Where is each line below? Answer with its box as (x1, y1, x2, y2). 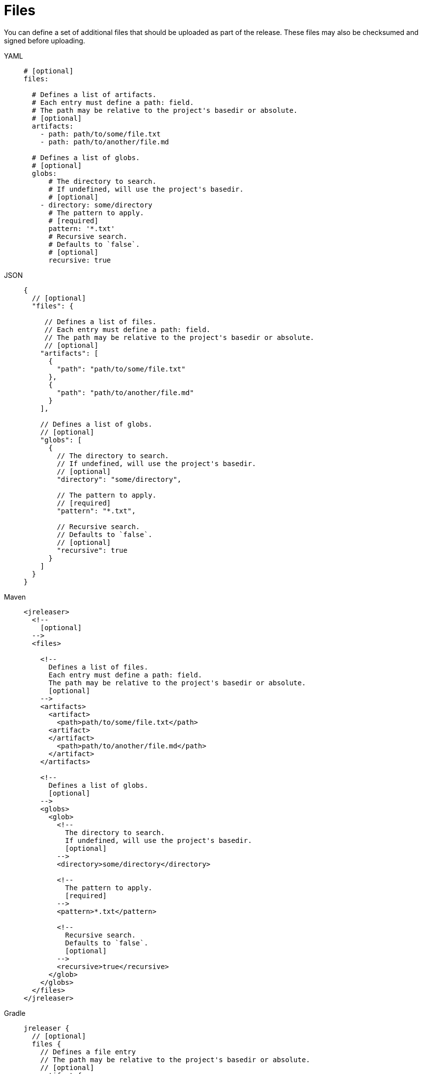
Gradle (4, 1008, 26, 1017)
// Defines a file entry (40, 1047, 136, 1056)
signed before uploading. (4, 36, 85, 45)
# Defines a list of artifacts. (32, 90, 157, 99)
